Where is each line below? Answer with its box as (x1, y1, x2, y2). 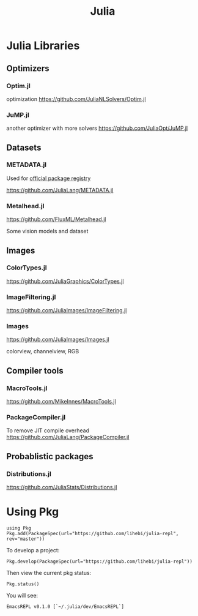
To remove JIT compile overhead (6, 427, 90, 434)
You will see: (6, 592, 38, 599)
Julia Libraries (6, 39, 80, 53)
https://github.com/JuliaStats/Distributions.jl (6, 484, 117, 491)
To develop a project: (6, 547, 60, 554)
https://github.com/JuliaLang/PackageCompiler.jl (6, 434, 130, 441)
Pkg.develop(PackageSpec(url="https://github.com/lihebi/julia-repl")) (6, 558, 193, 565)
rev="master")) (6, 536, 45, 543)
